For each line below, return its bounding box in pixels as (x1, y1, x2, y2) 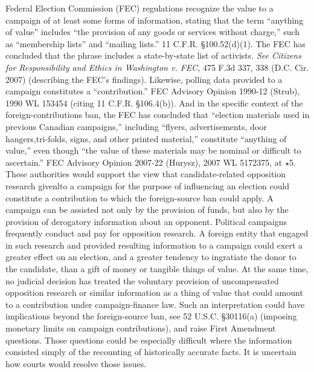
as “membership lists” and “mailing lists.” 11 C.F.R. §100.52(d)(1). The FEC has (5, 37, 306, 50)
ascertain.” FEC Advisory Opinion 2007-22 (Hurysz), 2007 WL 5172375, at (5, 155, 283, 168)
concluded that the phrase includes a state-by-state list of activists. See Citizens (5, 49, 301, 62)
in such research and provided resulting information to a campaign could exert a (5, 238, 303, 251)
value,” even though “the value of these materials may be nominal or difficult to (5, 144, 301, 157)
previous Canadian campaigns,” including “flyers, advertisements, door (5, 120, 267, 132)
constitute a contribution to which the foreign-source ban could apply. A (5, 191, 274, 204)
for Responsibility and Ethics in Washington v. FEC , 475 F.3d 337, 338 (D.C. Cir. (5, 60, 309, 73)
